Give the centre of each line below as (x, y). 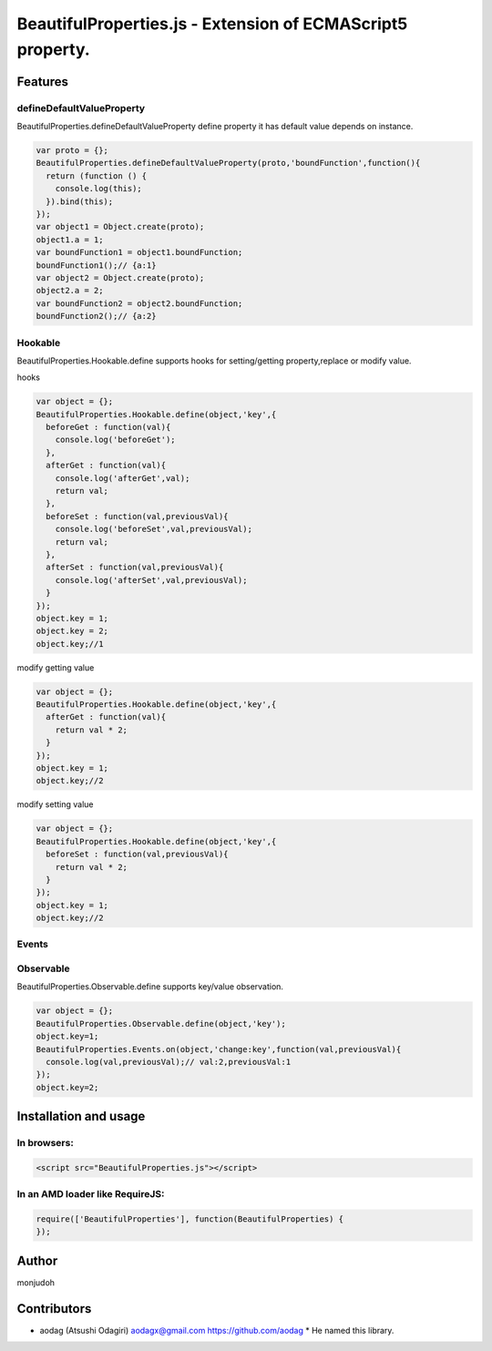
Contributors (54, 1309)
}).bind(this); (80, 201)
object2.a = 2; (70, 291)
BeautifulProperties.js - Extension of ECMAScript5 (212, 24)
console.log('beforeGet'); (116, 440)
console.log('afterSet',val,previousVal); (151, 580)
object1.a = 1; (70, 240)
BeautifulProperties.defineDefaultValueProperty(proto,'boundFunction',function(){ (228, 163)
